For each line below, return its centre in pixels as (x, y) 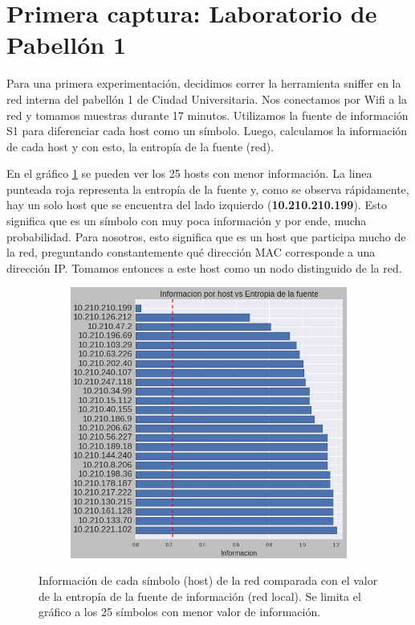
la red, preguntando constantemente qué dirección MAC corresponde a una (191, 252)
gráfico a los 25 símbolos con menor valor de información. (180, 612)
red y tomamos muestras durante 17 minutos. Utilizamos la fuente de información (207, 115)
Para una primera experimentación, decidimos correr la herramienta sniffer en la (204, 83)
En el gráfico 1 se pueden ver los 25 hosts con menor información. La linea (189, 173)
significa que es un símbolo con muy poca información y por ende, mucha (187, 221)
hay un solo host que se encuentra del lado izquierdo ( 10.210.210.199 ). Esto (197, 205)
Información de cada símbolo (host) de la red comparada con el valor (208, 580)
